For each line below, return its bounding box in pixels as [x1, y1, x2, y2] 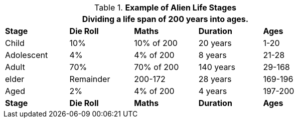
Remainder [69, 74, 110, 84]
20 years [198, 38, 232, 48]
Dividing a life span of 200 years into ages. [82, 14, 249, 24]
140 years [198, 62, 235, 72]
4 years [198, 86, 227, 96]
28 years [198, 74, 232, 84]
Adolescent [5, 50, 48, 60]
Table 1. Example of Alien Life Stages [94, 2, 236, 12]
